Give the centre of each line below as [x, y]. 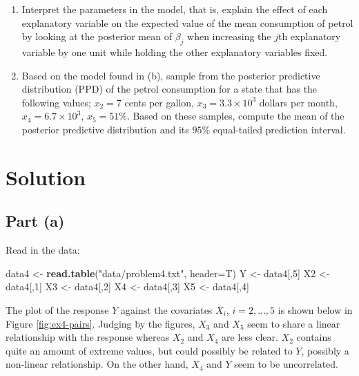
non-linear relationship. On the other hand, [97, 364]
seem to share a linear [294, 323]
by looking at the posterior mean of [97, 36]
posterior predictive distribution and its [105, 129]
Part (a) [35, 221]
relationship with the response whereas [88, 337]
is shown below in [315, 309]
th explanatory [309, 36]
